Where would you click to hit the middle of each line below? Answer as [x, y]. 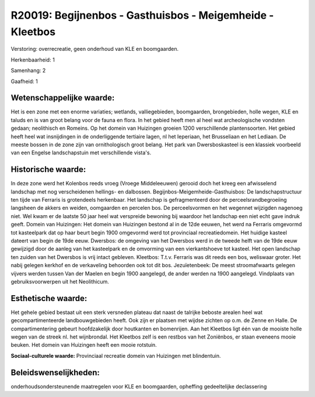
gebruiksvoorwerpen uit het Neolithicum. [60, 281]
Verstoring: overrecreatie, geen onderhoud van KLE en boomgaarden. [95, 49]
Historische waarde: [48, 170]
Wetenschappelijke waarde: [63, 98]
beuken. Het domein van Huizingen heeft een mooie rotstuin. [84, 345]
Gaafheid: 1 [24, 81]
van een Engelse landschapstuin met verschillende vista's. [81, 153]
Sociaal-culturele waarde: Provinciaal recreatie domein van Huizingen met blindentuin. [116, 355]
